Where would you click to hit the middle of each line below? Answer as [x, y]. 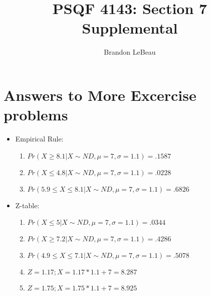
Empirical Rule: [39, 139]
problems [36, 115]
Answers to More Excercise [100, 95]
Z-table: [27, 205]
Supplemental [130, 28]
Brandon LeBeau [130, 52]
